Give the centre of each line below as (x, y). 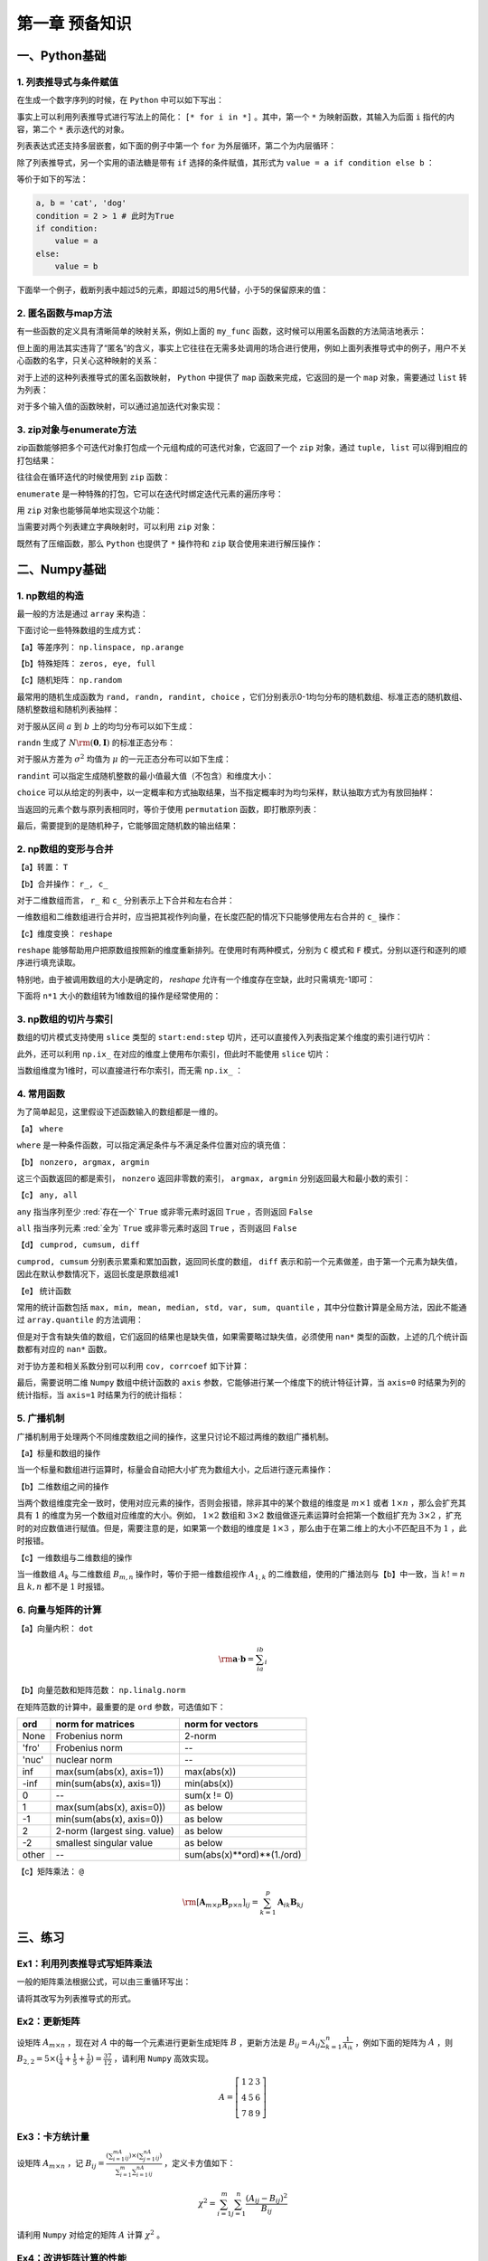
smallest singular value (104, 1843)
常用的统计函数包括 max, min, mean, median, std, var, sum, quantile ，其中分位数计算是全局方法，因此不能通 (242, 1308)
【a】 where (40, 1128)
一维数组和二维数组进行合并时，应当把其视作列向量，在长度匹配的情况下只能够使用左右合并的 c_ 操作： (210, 917)
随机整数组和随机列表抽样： (68, 709)
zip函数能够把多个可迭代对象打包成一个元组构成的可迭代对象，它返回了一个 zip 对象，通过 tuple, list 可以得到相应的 (242, 448)
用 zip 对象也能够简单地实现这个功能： (89, 510)
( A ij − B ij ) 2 (267, 2199)
